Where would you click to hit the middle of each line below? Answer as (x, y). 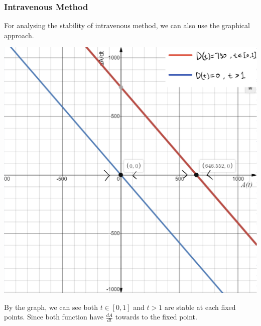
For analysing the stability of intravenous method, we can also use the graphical (127, 25)
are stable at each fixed (200, 307)
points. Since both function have (54, 317)
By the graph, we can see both (51, 307)
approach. (19, 35)
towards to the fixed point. (156, 317)
